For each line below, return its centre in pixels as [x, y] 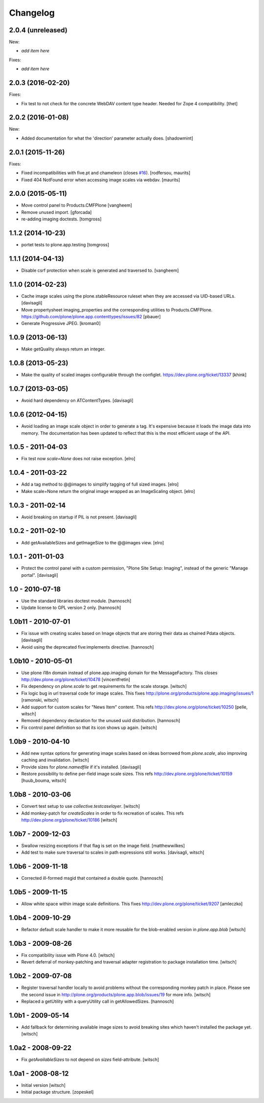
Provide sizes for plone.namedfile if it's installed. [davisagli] [81, 767]
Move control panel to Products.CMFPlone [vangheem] [77, 205]
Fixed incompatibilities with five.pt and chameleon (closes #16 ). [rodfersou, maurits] [106, 173]
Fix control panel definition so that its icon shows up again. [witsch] [89, 728]
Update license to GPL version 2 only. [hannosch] [71, 608]
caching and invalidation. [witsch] [55, 760]
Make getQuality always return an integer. [63, 349]
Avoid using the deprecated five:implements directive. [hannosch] [88, 647]
